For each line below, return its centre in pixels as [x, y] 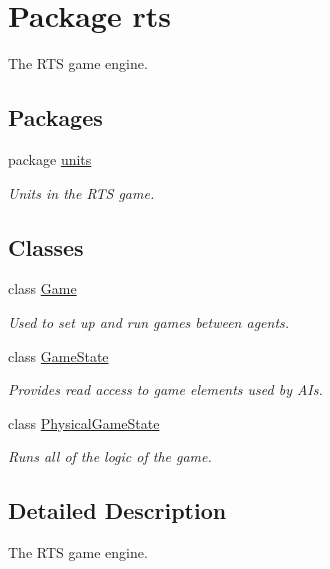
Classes [46, 246]
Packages [55, 117]
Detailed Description [117, 510]
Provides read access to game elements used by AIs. [165, 389]
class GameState [58, 355]
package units [50, 158]
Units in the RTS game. [81, 192]
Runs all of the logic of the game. [110, 456]
